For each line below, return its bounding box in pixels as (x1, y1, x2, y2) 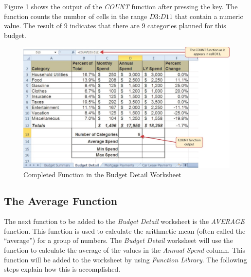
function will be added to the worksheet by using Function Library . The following (4, 254, 247, 264)
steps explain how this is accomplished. (4, 264, 121, 274)
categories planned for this (147, 20, 226, 31)
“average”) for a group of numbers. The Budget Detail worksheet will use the (4, 235, 233, 245)
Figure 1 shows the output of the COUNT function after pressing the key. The (4, 1, 238, 11)
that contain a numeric (175, 11, 243, 21)
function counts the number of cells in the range (4, 11, 147, 21)
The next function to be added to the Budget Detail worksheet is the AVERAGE (4, 216, 245, 226)
